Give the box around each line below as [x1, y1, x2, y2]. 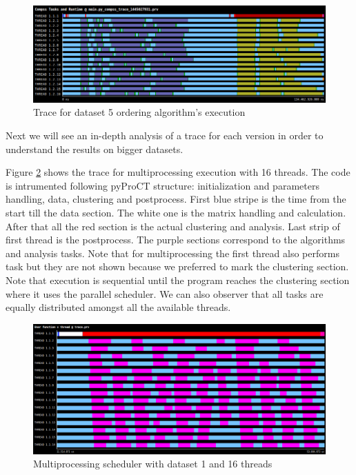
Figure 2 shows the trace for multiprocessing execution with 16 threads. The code [6, 165, 350, 179]
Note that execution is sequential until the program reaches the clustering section [6, 272, 350, 287]
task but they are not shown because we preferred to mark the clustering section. [6, 259, 349, 274]
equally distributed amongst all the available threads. [6, 300, 231, 314]
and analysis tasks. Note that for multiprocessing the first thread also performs [6, 245, 339, 260]
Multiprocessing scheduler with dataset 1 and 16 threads [33, 456, 273, 471]
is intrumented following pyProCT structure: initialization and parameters [6, 178, 319, 192]
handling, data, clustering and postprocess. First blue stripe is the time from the [6, 192, 346, 206]
